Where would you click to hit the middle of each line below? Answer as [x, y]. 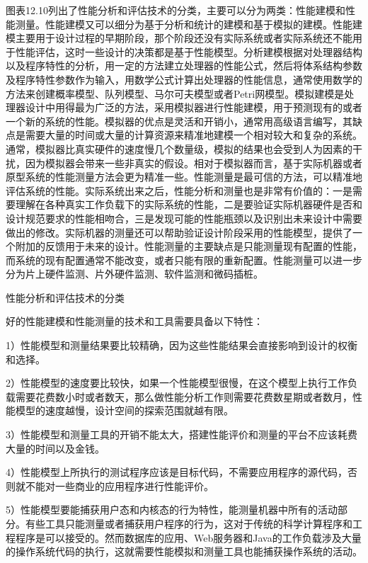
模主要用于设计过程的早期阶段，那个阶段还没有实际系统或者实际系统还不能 [179, 38]
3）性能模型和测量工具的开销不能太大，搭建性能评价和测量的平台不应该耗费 [182, 434]
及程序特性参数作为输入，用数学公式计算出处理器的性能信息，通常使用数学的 [184, 79]
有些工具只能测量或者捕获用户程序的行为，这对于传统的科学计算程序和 [189, 523]
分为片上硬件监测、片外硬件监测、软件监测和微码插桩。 [134, 274]
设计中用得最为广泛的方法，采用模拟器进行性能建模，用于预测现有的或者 [194, 107]
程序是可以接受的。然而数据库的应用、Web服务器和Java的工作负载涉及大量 [188, 537]
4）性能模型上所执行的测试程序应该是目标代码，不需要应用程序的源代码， [177, 472]
